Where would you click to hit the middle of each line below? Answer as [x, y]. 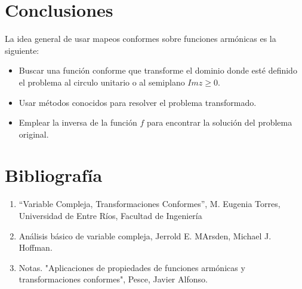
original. [34, 134]
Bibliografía [54, 175]
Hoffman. [36, 247]
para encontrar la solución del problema [219, 122]
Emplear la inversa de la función [78, 122]
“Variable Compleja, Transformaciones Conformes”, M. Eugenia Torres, [150, 204]
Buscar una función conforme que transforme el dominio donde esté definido [158, 70]
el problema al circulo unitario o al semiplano [102, 82]
